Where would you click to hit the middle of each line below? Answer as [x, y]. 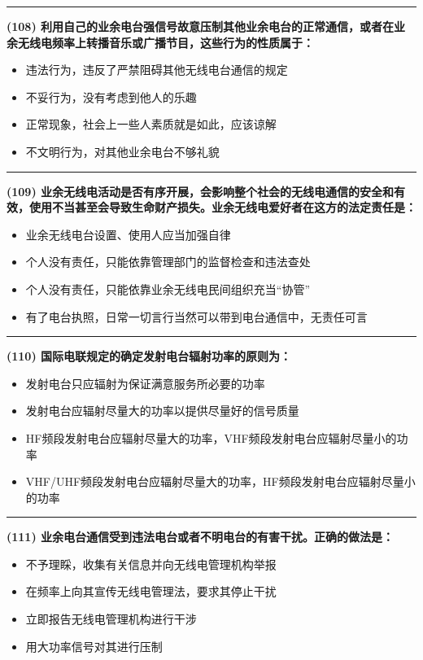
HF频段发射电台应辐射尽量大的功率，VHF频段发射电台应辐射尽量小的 [211, 437]
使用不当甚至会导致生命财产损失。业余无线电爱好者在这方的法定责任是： [222, 207]
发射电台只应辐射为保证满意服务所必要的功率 [145, 383]
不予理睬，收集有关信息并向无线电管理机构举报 [151, 564]
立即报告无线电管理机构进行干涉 [111, 619]
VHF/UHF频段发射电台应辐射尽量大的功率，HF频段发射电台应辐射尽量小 [220, 481]
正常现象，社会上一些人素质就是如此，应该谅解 [151, 124]
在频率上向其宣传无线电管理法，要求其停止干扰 [151, 591]
